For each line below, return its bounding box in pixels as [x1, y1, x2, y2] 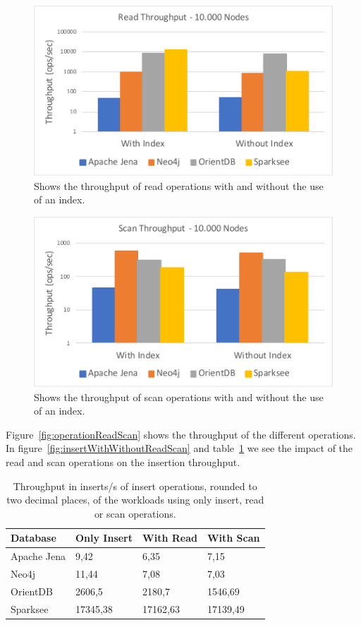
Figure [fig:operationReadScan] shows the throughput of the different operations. [6, 427, 356, 441]
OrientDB [11, 583, 53, 598]
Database [11, 530, 56, 545]
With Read [142, 530, 197, 545]
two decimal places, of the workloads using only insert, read [6, 492, 264, 507]
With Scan [207, 530, 260, 545]
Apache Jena [11, 549, 66, 564]
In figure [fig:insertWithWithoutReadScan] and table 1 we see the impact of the [6, 441, 353, 456]
